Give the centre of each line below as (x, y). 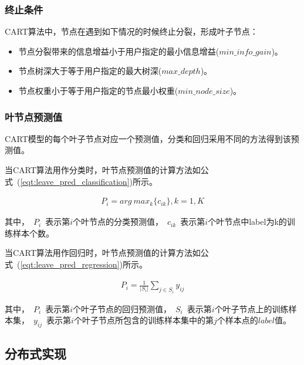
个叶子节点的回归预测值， (122, 308)
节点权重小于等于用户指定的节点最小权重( (98, 90)
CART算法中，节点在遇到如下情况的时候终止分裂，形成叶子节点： (131, 31)
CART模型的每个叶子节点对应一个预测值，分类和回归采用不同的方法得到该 (148, 138)
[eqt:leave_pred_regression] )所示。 (84, 264)
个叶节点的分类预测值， (118, 222)
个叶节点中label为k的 (247, 222)
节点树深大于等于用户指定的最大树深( (90, 71)
